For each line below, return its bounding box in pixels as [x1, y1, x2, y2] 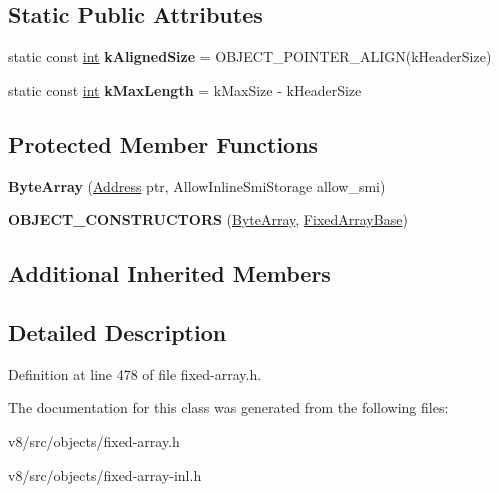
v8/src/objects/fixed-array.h [8, 430, 180, 451]
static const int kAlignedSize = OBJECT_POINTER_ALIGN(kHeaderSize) [8, 46, 492, 67]
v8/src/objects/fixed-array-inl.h [8, 464, 202, 485]
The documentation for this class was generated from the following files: [8, 397, 449, 418]
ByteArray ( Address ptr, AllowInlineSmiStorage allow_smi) [8, 175, 386, 196]
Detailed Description [8, 316, 227, 347]
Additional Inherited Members [8, 258, 331, 289]
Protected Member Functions [8, 128, 319, 159]
